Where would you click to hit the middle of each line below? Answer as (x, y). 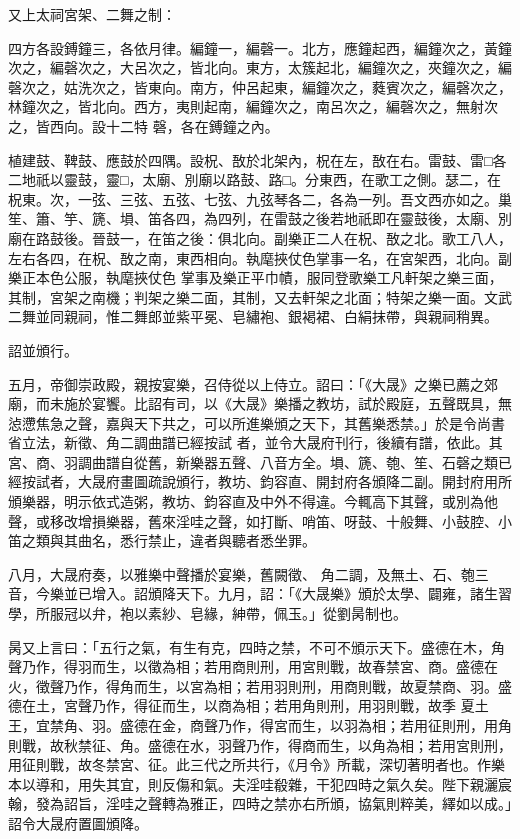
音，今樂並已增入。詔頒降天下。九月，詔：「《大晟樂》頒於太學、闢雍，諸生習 (260, 593)
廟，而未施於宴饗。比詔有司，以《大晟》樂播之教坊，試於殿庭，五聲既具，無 (260, 403)
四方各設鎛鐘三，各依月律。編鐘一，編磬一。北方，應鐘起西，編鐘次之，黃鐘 (260, 47)
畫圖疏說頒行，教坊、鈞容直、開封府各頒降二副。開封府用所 (315, 481)
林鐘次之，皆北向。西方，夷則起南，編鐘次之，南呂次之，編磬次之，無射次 (253, 106)
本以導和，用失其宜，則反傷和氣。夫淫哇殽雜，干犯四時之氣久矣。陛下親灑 (253, 783)
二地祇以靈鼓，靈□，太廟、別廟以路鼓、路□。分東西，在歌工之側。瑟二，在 (254, 179)
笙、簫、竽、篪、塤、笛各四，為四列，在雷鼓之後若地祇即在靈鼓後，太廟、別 (260, 218)
